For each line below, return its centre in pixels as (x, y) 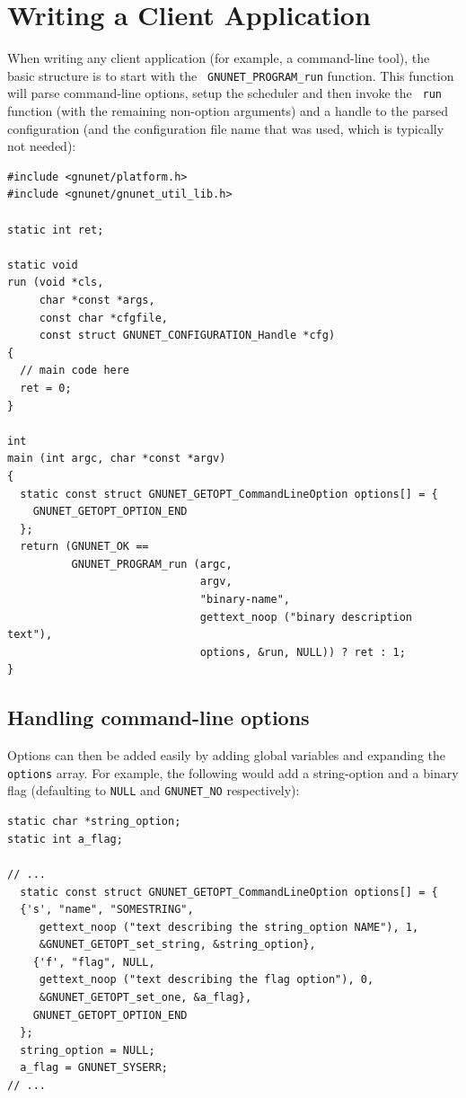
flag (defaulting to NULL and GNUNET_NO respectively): (154, 790)
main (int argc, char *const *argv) (117, 459)
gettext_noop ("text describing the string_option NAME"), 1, (229, 927)
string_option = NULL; (88, 1050)
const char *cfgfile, (103, 318)
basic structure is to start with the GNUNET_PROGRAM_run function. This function (231, 75)
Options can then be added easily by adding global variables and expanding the (226, 755)
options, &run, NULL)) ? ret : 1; (303, 652)
